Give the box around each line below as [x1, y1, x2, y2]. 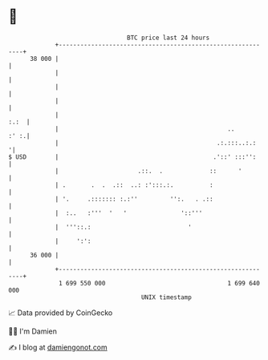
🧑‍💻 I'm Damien [8, 326, 58, 336]
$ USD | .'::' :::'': [8, 152, 257, 161]
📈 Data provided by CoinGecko [8, 308, 113, 318]
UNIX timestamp [140, 293, 193, 301]
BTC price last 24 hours [127, 34, 210, 42]
